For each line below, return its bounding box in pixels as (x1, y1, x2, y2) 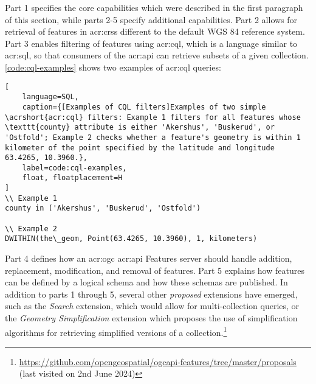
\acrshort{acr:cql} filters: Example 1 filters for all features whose (5, 113, 301, 122)
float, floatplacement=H (22, 173, 123, 183)
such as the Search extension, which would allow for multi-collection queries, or (5, 299, 300, 312)
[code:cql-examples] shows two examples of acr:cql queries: (5, 60, 221, 73)
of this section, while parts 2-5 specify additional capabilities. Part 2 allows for (5, 13, 298, 26)
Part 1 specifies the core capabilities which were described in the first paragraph (5, 1, 303, 13)
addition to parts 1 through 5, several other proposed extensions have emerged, (5, 287, 298, 300)
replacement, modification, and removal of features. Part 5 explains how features (5, 264, 304, 276)
